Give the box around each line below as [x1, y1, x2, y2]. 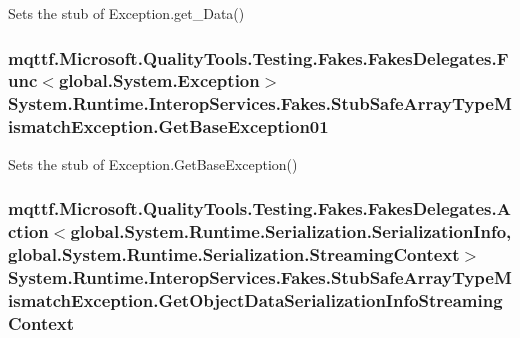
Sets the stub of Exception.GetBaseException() [8, 153, 298, 174]
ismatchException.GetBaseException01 [8, 114, 329, 139]
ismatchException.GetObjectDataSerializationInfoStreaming [8, 287, 503, 312]
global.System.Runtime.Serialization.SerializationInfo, [70, 219, 512, 244]
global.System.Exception [58, 68, 260, 93]
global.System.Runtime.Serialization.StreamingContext [8, 241, 460, 266]
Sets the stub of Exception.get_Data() [8, 3, 245, 23]
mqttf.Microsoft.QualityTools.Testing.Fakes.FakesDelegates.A [8, 196, 511, 221]
